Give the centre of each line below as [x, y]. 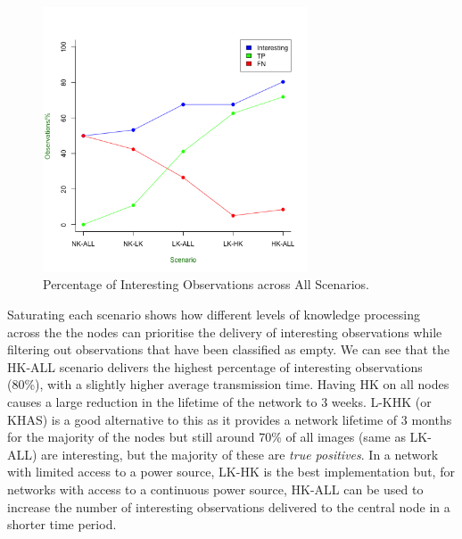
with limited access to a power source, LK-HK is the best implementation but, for [231, 472]
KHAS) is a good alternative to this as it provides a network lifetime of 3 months [230, 419]
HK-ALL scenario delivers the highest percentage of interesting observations [215, 366]
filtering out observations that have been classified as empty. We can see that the [228, 349]
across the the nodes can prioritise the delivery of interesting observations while [225, 332]
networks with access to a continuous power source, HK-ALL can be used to [215, 489]
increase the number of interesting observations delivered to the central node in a [229, 506]
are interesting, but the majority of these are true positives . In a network [240, 454]
